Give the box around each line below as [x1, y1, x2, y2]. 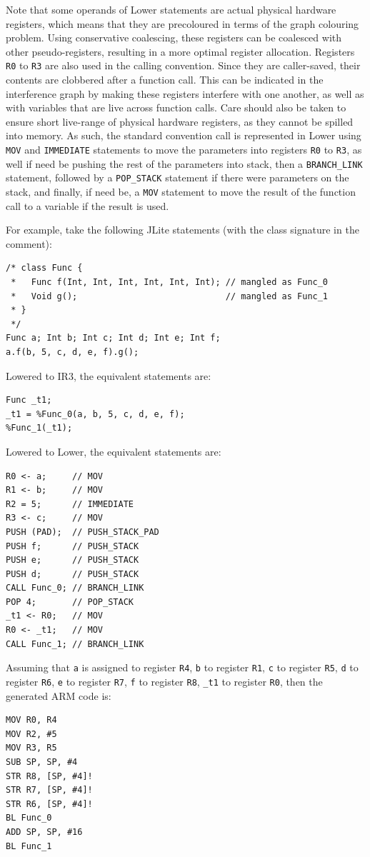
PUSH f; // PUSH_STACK [6, 541, 139, 551]
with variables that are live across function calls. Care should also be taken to [6, 100, 346, 115]
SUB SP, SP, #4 [6, 756, 78, 767]
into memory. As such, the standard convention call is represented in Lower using [6, 128, 361, 143]
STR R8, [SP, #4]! [6, 771, 93, 781]
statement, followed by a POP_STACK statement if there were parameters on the [6, 170, 349, 185]
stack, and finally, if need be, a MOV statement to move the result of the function [6, 184, 356, 199]
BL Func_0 [6, 813, 52, 823]
